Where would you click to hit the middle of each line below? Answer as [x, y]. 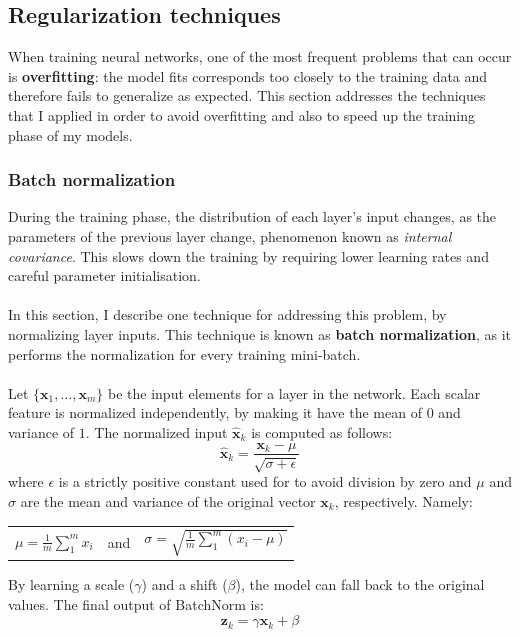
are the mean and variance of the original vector [168, 500]
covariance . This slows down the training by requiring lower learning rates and [248, 255]
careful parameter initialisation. [104, 275]
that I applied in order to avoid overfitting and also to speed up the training [242, 114]
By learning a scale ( [71, 584]
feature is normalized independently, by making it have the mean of [215, 412]
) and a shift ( [184, 584]
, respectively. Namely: [403, 500]
